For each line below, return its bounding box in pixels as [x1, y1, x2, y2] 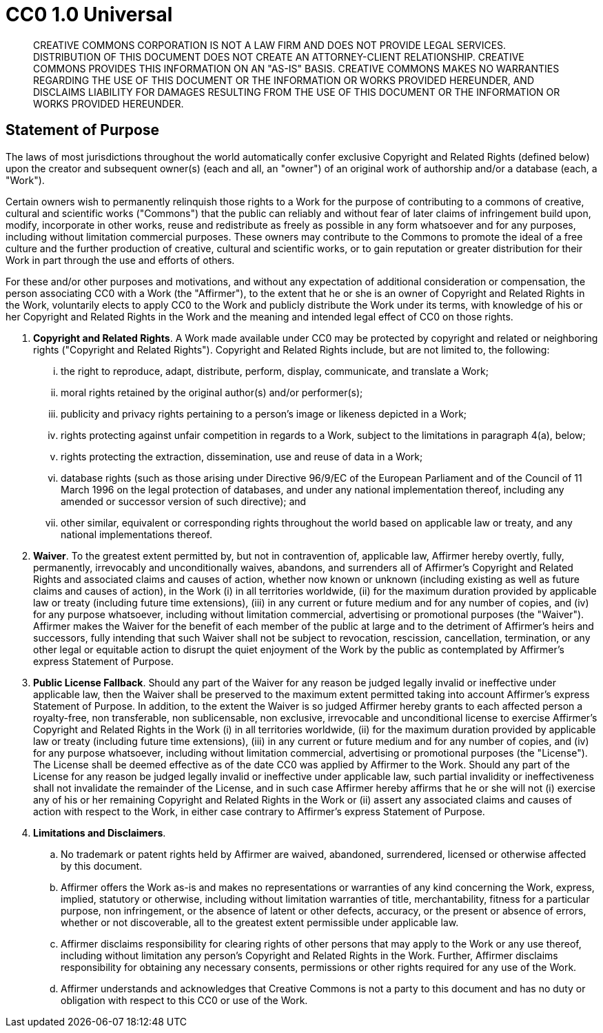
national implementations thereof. [61, 528, 212, 540]
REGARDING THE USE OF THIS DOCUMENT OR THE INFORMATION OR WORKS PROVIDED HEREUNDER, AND [33, 74, 535, 86]
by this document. [61, 859, 143, 872]
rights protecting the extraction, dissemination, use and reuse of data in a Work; [61, 450, 423, 462]
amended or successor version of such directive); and [61, 495, 307, 507]
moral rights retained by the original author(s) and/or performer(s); [61, 386, 363, 398]
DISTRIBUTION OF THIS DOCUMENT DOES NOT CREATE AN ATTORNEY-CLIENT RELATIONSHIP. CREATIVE [33, 50, 524, 63]
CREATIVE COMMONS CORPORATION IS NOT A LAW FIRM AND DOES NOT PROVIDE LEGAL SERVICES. [33, 39, 507, 51]
